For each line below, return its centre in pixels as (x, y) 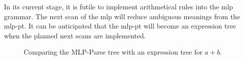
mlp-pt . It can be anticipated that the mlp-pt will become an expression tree (120, 26)
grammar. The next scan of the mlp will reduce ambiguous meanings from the (122, 16)
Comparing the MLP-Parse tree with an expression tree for (113, 52)
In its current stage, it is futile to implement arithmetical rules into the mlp (119, 6)
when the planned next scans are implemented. (75, 35)
